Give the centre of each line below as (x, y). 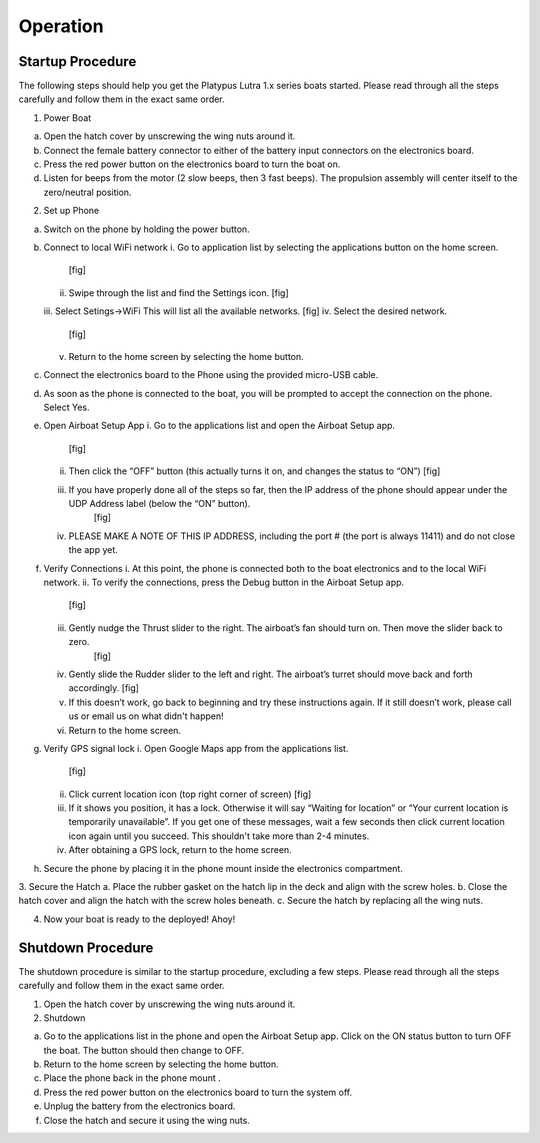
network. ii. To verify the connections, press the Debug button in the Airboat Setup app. (224, 582)
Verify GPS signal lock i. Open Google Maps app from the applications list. (196, 748)
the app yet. (93, 550)
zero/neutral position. (87, 192)
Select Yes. (66, 407)
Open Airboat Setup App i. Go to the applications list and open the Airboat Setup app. (219, 426)
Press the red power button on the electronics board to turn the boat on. (192, 164)
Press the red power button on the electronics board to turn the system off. (198, 1092)
